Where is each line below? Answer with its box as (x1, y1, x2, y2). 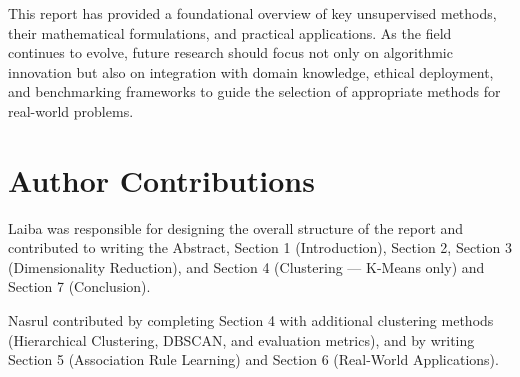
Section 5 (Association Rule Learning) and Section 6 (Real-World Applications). (8, 349, 499, 370)
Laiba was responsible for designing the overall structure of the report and (8, 217, 464, 238)
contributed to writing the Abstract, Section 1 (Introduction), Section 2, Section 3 (8, 237, 512, 258)
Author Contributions (8, 159, 315, 200)
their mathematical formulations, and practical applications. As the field (8, 22, 452, 43)
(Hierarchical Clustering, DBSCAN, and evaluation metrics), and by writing (8, 329, 475, 350)
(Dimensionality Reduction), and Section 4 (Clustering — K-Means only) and (8, 256, 485, 277)
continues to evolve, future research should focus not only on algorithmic (8, 42, 453, 63)
